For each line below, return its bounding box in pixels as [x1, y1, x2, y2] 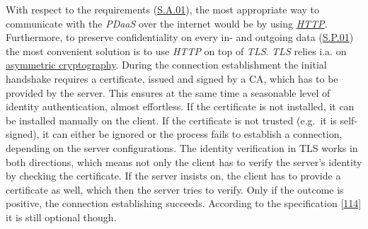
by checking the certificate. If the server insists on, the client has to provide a [6, 168, 341, 183]
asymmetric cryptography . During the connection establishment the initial [6, 57, 327, 72]
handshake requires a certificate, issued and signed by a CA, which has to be [6, 71, 338, 86]
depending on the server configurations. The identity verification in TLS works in [6, 140, 358, 155]
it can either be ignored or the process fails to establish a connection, [42, 127, 343, 141]
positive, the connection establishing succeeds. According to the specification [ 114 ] [6, 196, 362, 211]
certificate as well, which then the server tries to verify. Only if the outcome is [6, 182, 344, 196]
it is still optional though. [6, 209, 117, 224]
